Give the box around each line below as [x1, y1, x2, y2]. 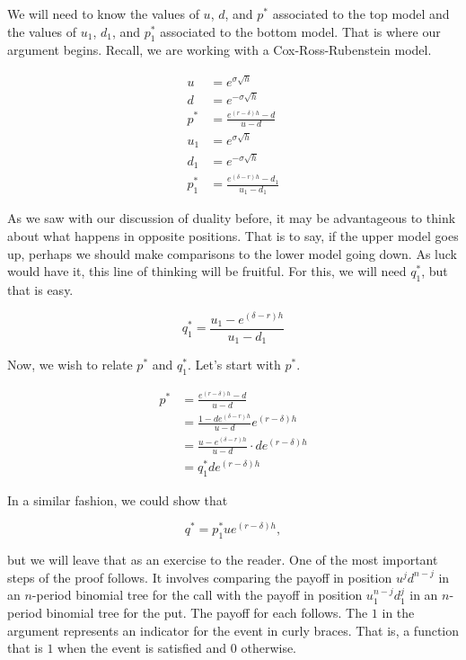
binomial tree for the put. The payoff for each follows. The [46, 603, 368, 622]
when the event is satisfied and [57, 638, 227, 657]
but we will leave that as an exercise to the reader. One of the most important [7, 550, 438, 569]
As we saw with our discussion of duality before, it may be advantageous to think [7, 209, 456, 227]
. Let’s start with [187, 355, 281, 374]
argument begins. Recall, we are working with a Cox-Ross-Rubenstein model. [7, 40, 432, 59]
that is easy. [7, 280, 74, 299]
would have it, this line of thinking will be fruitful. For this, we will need [7, 262, 407, 281]
